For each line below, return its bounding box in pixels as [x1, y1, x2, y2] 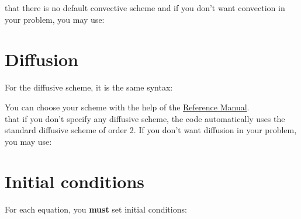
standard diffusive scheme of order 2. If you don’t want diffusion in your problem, [5, 124, 297, 136]
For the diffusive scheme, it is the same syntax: [5, 81, 173, 93]
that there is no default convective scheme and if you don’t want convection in [5, 2, 285, 13]
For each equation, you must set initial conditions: [5, 203, 187, 215]
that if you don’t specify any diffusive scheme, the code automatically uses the [5, 112, 285, 124]
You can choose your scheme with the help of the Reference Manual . [5, 100, 250, 113]
